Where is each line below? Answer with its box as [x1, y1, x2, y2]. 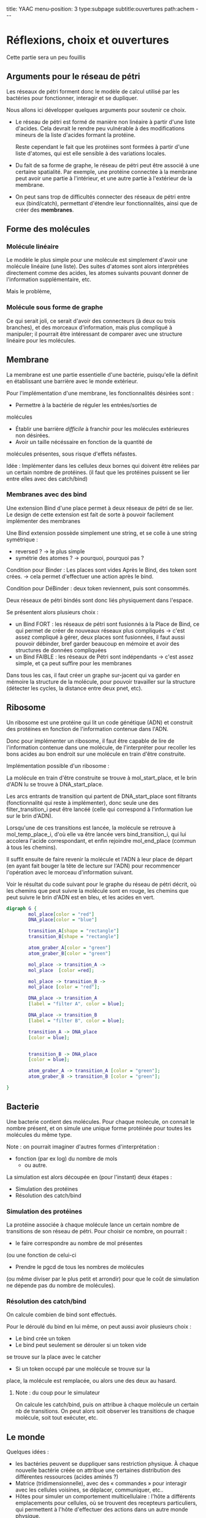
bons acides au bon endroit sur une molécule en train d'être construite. [6, 750, 186, 757]
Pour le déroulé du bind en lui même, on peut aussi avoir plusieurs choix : [6, 1323, 192, 1330]
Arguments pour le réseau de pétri [6, 71, 140, 82]
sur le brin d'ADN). [6, 812, 53, 820]
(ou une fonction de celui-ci [6, 1251, 77, 1259]
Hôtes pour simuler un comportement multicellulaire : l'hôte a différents [15, 1493, 196, 1500]
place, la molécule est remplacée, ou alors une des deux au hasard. [6, 1377, 177, 1385]
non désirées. [15, 432, 50, 439]
